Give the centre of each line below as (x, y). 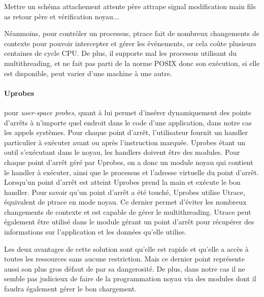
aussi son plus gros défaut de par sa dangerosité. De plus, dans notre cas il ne (125, 268)
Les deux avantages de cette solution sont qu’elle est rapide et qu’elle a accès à (126, 249)
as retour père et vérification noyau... (62, 16)
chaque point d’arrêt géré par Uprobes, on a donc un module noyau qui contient (129, 162)
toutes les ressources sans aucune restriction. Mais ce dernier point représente (124, 259)
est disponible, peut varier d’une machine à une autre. (88, 73)
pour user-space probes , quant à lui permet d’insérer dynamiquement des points (128, 112)
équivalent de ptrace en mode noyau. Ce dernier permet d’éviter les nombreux (125, 202)
